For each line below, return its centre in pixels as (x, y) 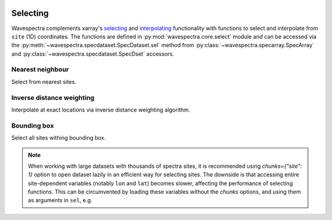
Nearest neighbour (40, 69)
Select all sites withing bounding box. (58, 138)
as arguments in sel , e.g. (60, 200)
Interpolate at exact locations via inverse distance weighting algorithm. (101, 110)
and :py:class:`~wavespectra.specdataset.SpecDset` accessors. (93, 54)
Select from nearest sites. (44, 82)
